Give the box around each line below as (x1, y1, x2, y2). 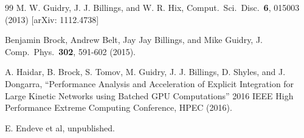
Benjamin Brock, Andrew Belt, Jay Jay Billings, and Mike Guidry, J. (5, 33, 263, 46)
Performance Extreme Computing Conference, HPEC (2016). (5, 101, 232, 114)
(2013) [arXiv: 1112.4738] (5, 13, 99, 25)
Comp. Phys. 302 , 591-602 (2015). (5, 45, 136, 57)
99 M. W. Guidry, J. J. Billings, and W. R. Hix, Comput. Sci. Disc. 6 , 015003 (5, 1, 300, 13)
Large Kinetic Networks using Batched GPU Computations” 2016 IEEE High (5, 89, 294, 102)
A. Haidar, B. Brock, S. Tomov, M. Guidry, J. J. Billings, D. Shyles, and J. (5, 65, 286, 78)
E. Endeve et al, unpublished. (5, 121, 115, 134)
